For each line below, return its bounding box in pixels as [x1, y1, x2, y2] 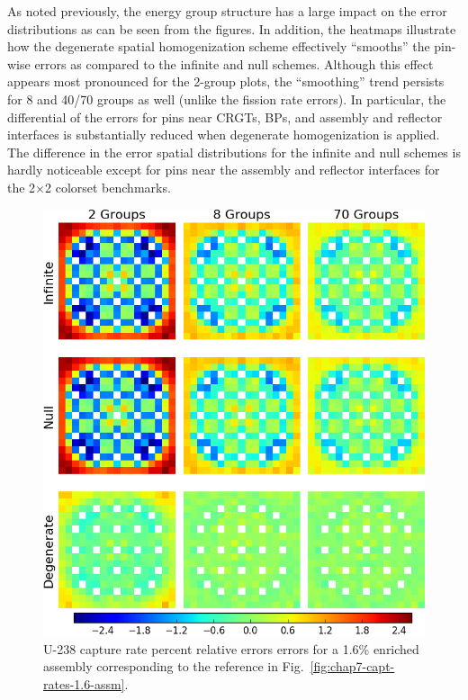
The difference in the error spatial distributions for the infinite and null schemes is [7, 142, 461, 161]
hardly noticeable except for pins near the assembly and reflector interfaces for [7, 160, 440, 179]
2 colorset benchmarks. [45, 177, 171, 196]
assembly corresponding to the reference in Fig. [43, 657, 304, 676]
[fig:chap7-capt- [310, 657, 395, 676]
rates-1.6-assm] [43, 674, 125, 693]
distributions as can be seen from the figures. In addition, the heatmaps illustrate [7, 19, 456, 38]
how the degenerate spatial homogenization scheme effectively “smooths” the [7, 37, 430, 56]
